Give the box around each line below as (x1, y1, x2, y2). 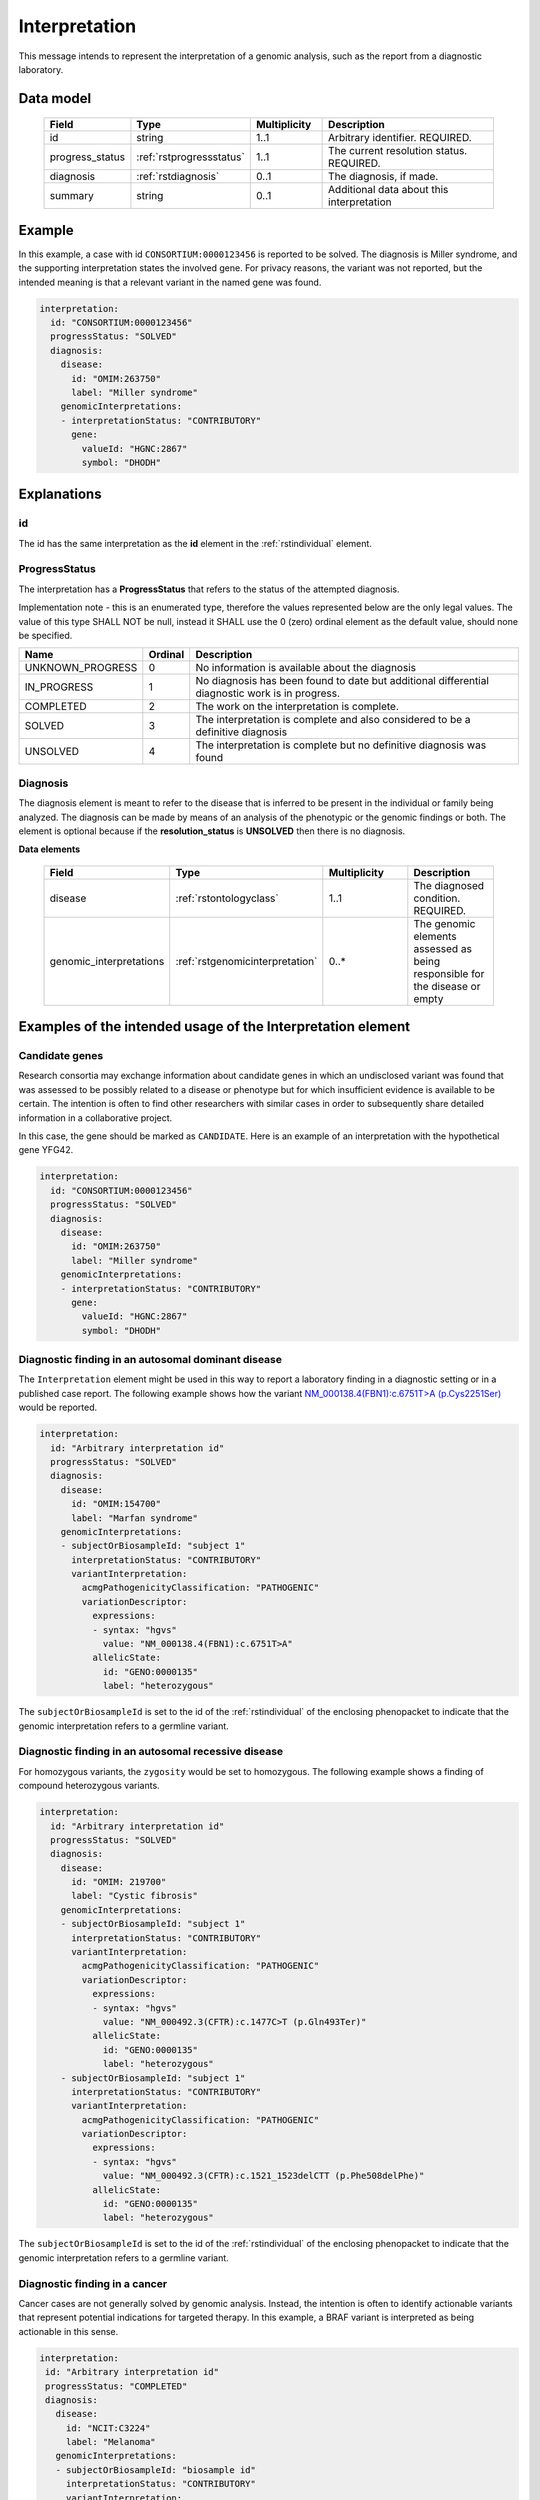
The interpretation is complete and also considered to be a (195, 713, 471, 727)
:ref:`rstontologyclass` (175, 891, 279, 905)
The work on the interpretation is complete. (195, 700, 400, 714)
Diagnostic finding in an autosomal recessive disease (18, 1745, 284, 1759)
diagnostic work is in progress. (195, 686, 340, 700)
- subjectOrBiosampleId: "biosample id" (55, 2464, 257, 2475)
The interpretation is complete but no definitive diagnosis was (195, 738, 487, 752)
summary (49, 189, 94, 203)
